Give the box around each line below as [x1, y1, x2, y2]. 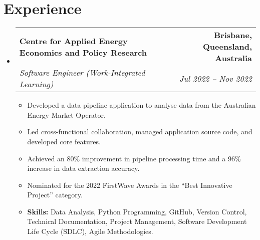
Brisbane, [214, 29, 252, 41]
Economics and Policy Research [19, 46, 147, 58]
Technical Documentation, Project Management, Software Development [27, 216, 247, 226]
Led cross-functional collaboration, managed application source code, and [27, 126, 252, 137]
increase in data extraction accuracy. [27, 163, 140, 173]
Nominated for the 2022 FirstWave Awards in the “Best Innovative [27, 179, 232, 190]
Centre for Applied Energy [19, 35, 128, 47]
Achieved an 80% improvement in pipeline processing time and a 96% [27, 153, 241, 163]
